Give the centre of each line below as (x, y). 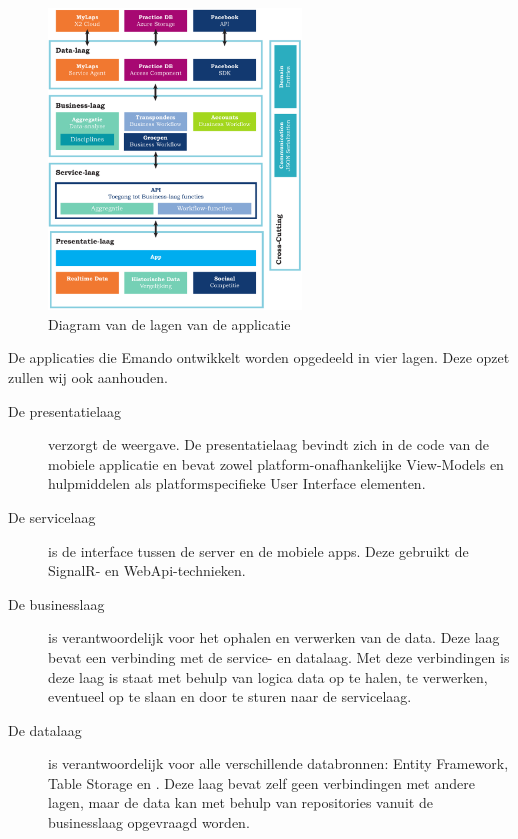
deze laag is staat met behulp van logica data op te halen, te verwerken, (268, 676)
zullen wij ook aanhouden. (88, 376)
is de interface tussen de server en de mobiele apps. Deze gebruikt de (258, 550)
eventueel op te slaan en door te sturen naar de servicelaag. (230, 696)
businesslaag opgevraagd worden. (149, 822)
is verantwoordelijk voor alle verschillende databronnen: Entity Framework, (278, 763)
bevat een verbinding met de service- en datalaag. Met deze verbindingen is (279, 656)
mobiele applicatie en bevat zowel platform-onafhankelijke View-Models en (276, 463)
